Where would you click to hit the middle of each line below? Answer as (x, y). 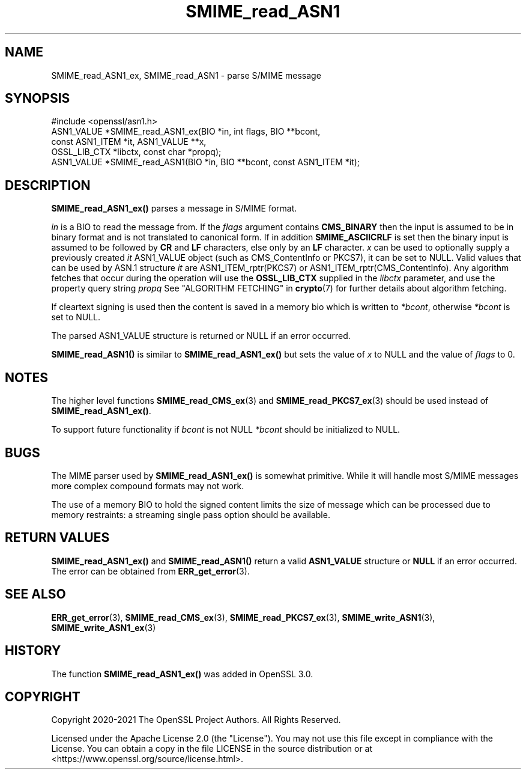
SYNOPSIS (38, 99)
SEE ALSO (35, 594)
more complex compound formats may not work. (148, 486)
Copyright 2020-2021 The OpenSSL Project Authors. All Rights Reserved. (196, 720)
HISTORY (33, 651)
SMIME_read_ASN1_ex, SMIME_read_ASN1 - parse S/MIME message (186, 75)
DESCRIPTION (48, 185)
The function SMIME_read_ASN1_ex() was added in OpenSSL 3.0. (182, 674)
